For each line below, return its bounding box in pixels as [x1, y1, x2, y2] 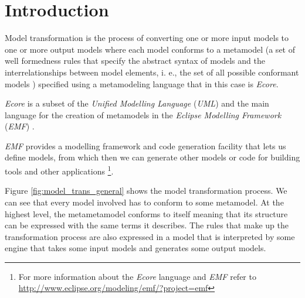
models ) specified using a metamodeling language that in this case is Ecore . [5, 77, 279, 90]
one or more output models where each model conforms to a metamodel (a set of [5, 43, 295, 55]
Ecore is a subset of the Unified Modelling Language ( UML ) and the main [5, 97, 269, 109]
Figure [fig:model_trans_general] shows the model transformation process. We [5, 184, 287, 197]
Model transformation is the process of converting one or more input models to [5, 32, 289, 44]
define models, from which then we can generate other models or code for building [5, 151, 300, 163]
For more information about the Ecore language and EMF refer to [18, 270, 256, 282]
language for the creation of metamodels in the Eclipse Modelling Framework [5, 108, 282, 121]
